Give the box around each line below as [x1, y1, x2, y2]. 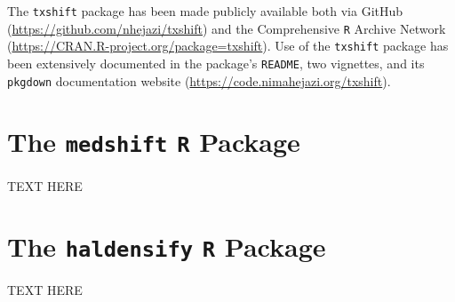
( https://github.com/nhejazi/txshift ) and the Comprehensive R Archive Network [7, 19, 446, 37]
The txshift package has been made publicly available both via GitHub [7, 2, 403, 20]
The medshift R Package [7, 123, 300, 160]
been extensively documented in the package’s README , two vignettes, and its [7, 53, 425, 72]
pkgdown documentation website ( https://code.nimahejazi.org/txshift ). [7, 71, 391, 90]
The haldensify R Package [7, 228, 326, 265]
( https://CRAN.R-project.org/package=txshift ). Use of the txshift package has [7, 36, 449, 55]
